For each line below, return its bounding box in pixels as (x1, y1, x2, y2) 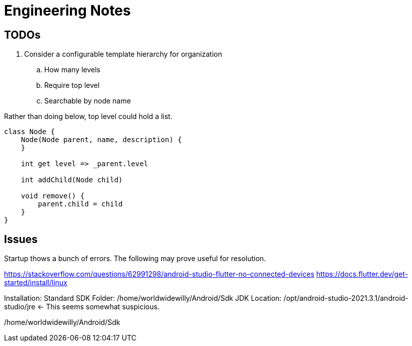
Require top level (44, 81, 100, 90)
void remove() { (21, 192, 85, 200)
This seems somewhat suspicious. (46, 302, 160, 311)
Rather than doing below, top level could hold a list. (4, 112, 173, 121)
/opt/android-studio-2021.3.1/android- (283, 294, 408, 303)
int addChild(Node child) (21, 176, 123, 184)
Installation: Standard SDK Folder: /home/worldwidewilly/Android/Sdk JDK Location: (4, 294, 282, 303)
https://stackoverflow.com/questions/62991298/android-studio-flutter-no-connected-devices (4, 270, 315, 279)
